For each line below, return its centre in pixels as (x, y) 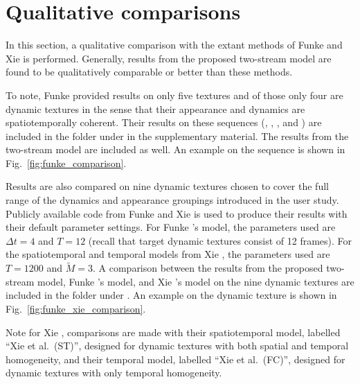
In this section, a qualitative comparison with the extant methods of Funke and (174, 45)
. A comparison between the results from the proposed (208, 268)
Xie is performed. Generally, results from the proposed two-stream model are (169, 58)
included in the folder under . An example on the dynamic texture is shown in (171, 295)
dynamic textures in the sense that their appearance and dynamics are (155, 108)
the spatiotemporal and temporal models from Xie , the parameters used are (168, 254)
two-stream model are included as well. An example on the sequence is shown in (175, 149)
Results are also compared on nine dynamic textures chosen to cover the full (167, 186)
